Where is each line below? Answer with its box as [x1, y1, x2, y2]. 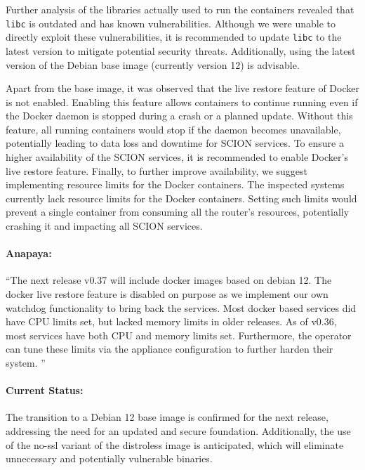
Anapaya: [6, 246, 52, 261]
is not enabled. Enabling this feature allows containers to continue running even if [6, 94, 358, 109]
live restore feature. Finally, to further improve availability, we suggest [6, 163, 308, 178]
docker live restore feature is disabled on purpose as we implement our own [6, 287, 328, 301]
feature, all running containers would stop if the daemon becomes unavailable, [6, 122, 341, 136]
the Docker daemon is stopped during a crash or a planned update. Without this [6, 108, 353, 123]
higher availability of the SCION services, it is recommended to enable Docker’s [6, 150, 348, 164]
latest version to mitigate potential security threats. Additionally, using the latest [6, 43, 356, 58]
